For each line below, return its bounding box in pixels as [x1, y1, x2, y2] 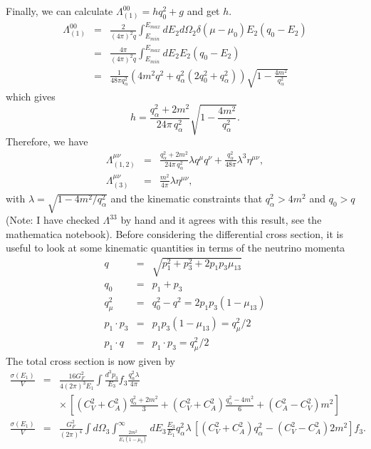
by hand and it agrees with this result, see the [120, 212, 322, 227]
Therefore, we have [6, 134, 88, 149]
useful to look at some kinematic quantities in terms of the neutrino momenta [6, 240, 345, 255]
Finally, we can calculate [6, 4, 113, 18]
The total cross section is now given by [6, 353, 175, 368]
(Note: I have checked [6, 212, 100, 227]
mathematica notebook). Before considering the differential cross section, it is [6, 226, 343, 241]
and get [187, 4, 220, 18]
